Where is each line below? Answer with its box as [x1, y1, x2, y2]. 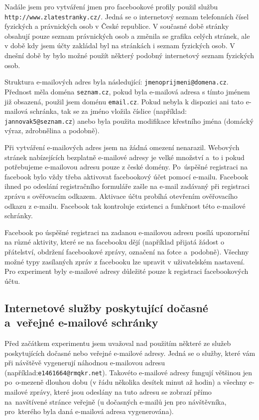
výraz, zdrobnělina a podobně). [4, 125, 100, 136]
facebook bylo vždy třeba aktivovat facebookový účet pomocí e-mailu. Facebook [4, 171, 249, 181]
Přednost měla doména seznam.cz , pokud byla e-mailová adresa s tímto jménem [4, 86, 250, 96]
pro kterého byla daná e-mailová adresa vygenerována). [4, 406, 174, 417]
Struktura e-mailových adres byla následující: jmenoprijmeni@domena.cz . [4, 77, 229, 87]
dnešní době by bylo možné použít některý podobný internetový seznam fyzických [4, 50, 255, 61]
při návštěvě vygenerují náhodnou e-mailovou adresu [4, 357, 165, 368]
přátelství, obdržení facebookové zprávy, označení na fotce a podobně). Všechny [4, 246, 249, 256]
